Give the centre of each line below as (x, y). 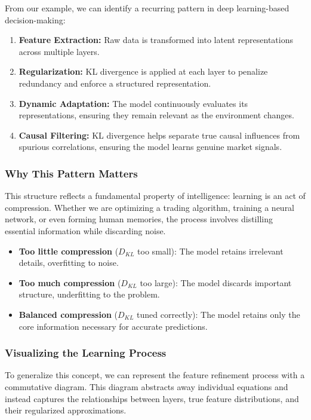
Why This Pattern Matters (71, 173)
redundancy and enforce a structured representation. (115, 83)
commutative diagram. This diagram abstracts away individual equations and (147, 386)
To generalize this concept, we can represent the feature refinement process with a (155, 375)
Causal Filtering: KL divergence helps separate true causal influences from (159, 135)
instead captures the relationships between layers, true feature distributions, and (152, 398)
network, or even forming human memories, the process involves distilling (139, 219)
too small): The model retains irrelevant (210, 251)
